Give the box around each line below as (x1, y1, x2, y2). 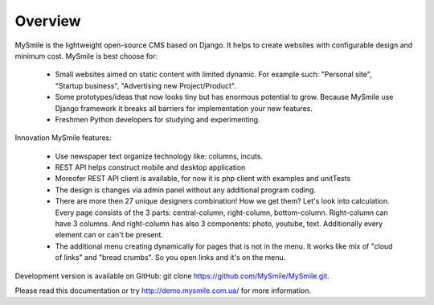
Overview (14, 12, 81, 30)
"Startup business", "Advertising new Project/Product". (55, 80, 236, 90)
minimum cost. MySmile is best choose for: (14, 51, 158, 60)
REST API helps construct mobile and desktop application (55, 163, 246, 172)
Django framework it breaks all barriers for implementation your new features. (55, 103, 313, 113)
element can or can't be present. (55, 230, 164, 240)
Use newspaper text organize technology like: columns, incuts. (55, 151, 264, 161)
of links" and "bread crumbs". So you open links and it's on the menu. (55, 253, 286, 262)
